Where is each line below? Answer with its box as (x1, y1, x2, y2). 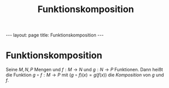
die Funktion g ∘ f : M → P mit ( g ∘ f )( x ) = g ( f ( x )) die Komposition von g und (6, 72, 164, 78)
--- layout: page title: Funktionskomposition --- (6, 32, 104, 38)
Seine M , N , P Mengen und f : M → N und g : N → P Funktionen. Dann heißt (6, 67, 163, 73)
